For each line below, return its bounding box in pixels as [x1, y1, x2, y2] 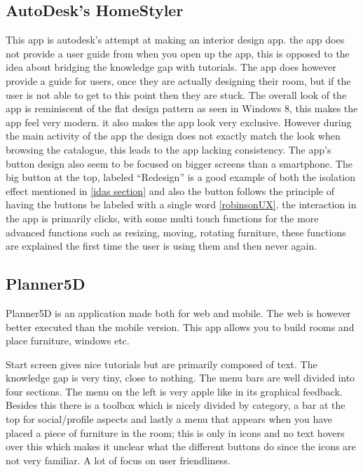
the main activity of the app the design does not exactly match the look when [6, 128, 341, 143]
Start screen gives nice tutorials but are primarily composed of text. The [6, 356, 317, 371]
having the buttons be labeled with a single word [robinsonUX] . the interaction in [6, 197, 357, 212]
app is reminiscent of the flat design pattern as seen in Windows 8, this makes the [6, 101, 358, 116]
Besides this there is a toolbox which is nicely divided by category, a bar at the [6, 398, 345, 412]
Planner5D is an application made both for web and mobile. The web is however [6, 305, 351, 320]
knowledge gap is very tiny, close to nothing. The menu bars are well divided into [6, 370, 355, 385]
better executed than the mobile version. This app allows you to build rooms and [6, 319, 355, 334]
